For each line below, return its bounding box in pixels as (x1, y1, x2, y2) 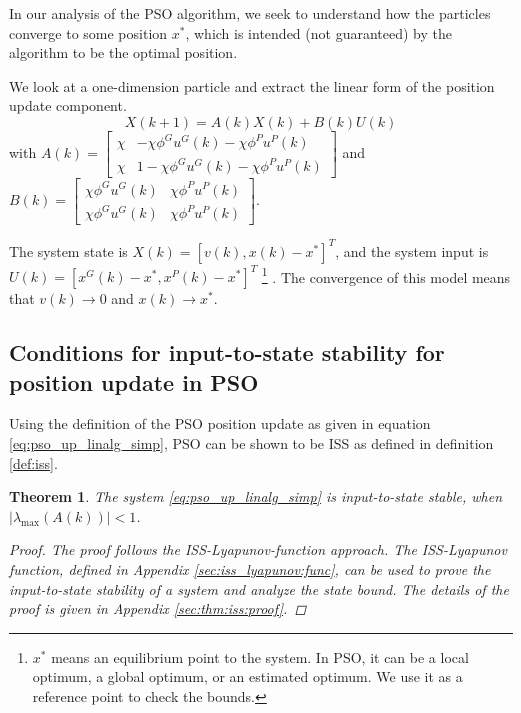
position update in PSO (9, 366, 259, 397)
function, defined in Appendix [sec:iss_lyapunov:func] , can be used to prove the (9, 559, 491, 579)
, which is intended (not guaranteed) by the (185, 22, 452, 43)
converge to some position (9, 22, 168, 43)
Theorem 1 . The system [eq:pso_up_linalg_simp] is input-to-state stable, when (9, 486, 503, 507)
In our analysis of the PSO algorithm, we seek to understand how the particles (9, 3, 491, 23)
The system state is (9, 240, 128, 261)
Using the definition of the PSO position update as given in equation (9, 413, 431, 434)
